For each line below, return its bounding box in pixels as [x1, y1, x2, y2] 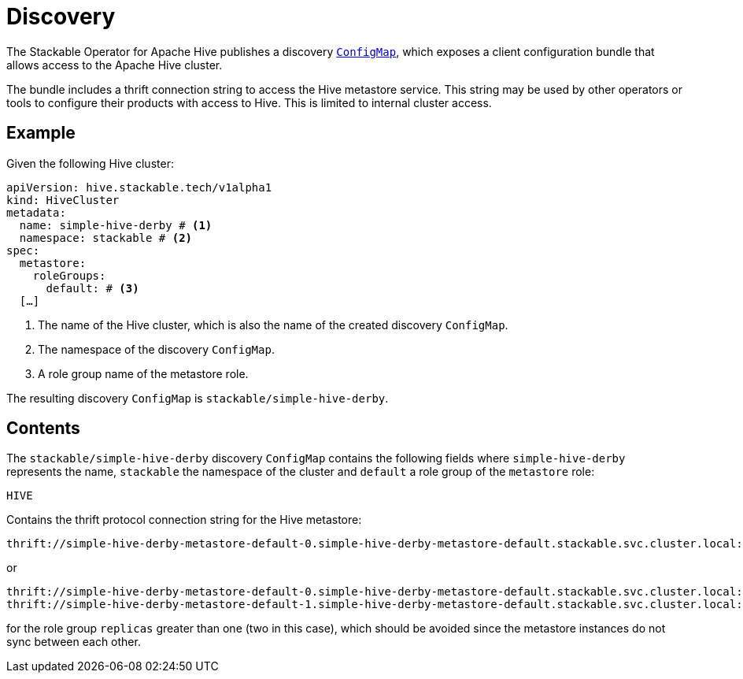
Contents [6, 418, 80, 439]
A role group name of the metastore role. [38, 366, 249, 380]
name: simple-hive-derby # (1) [19, 218, 213, 232]
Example [6, 123, 76, 143]
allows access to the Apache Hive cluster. [6, 58, 223, 72]
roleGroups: [32, 269, 106, 282]
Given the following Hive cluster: [6, 156, 174, 170]
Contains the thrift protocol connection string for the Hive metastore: [6, 513, 362, 527]
